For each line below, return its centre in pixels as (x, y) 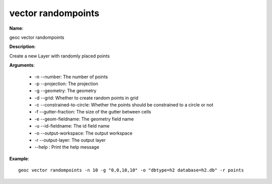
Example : (19, 158)
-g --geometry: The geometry (65, 91)
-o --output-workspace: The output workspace (84, 133)
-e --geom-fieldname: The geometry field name (84, 119)
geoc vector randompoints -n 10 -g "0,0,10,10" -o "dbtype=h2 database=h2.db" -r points (131, 170)
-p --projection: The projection (66, 84)
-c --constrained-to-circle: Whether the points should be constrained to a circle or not (124, 105)
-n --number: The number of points (71, 77)
